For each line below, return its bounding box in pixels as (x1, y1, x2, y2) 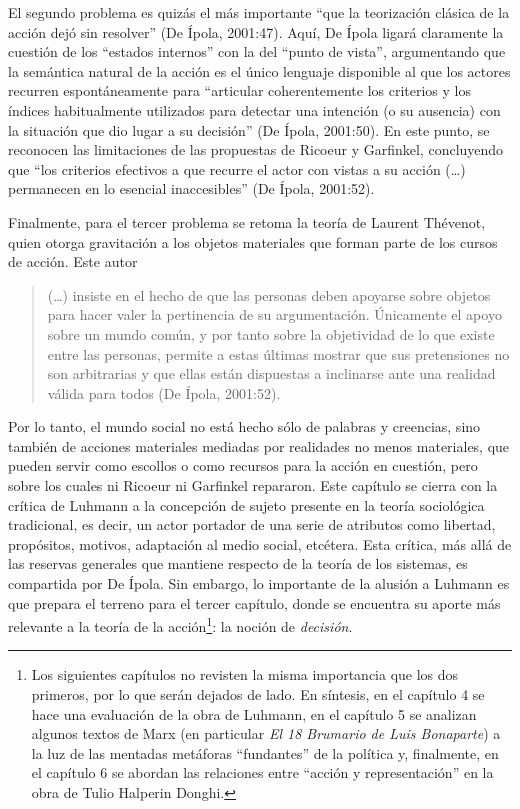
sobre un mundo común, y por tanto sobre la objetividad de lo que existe (47, 323, 495, 344)
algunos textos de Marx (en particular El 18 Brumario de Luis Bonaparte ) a (31, 723, 501, 744)
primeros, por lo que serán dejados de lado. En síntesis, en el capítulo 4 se (31, 684, 485, 705)
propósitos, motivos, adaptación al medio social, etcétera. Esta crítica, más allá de (8, 533, 512, 554)
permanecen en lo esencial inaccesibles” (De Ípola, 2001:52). (8, 178, 375, 199)
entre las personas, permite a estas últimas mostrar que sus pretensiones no (47, 343, 510, 364)
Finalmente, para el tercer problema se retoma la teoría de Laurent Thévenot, (8, 211, 486, 232)
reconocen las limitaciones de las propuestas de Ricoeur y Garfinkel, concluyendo (8, 139, 504, 160)
